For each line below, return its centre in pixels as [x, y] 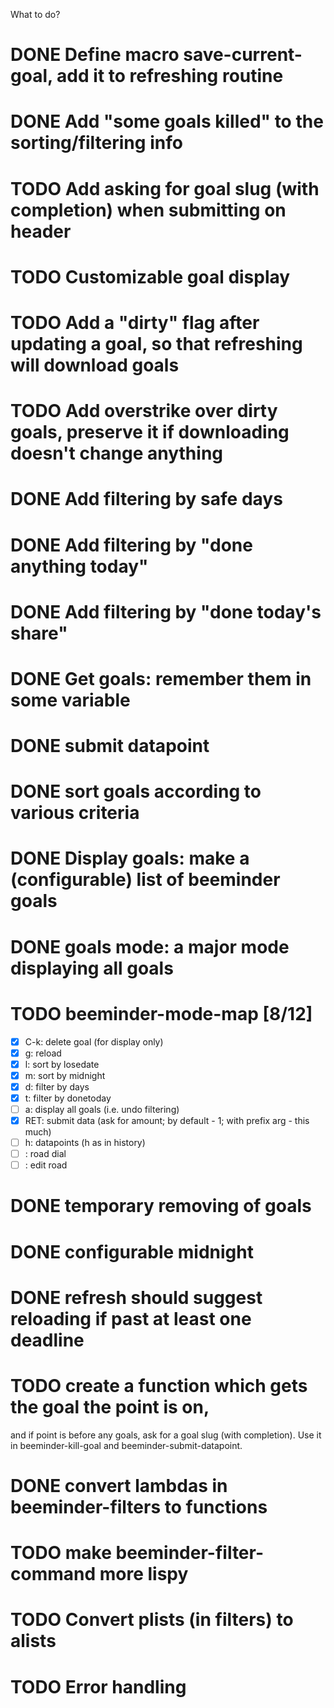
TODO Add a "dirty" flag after [135, 322]
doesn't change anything [117, 453]
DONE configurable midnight [132, 1251]
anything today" [79, 566]
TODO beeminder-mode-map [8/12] [161, 1013]
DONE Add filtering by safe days [146, 499]
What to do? [35, 14]
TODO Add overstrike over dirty [144, 411]
